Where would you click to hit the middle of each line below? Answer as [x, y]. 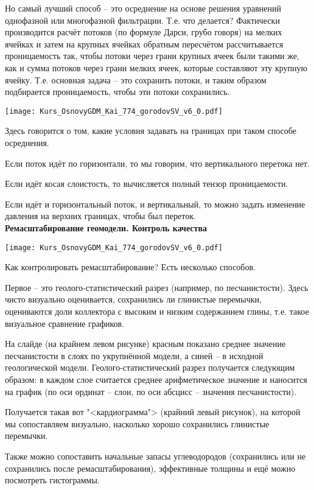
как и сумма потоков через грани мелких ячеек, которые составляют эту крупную [156, 67]
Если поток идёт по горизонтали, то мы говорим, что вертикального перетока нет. [157, 163]
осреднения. [27, 142]
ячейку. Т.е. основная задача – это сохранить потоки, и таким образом [136, 79]
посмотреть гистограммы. [52, 480]
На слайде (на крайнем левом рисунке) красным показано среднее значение [145, 344]
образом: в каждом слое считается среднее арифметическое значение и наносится [156, 379]
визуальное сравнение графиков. [65, 323]
